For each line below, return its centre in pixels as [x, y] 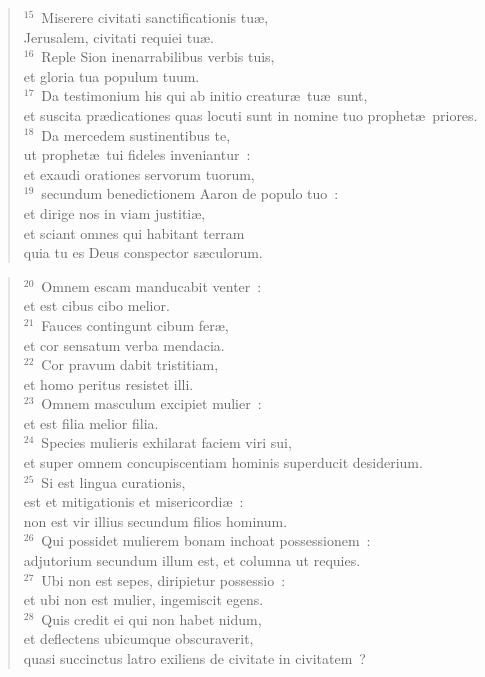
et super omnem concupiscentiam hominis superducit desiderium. [223, 462]
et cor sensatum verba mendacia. [124, 344]
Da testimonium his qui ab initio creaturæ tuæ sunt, [204, 95]
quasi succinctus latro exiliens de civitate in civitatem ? [194, 658]
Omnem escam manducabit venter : [151, 285]
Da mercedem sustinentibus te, [136, 134]
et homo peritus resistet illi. [108, 383]
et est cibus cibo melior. [96, 305]
